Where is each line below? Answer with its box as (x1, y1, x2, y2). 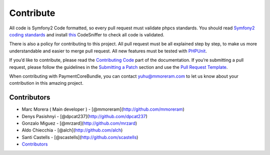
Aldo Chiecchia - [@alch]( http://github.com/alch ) (21, 127, 123, 133)
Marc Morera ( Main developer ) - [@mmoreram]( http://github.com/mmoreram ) (21, 106, 184, 112)
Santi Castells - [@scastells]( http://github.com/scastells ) (21, 134, 138, 140)
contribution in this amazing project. (9, 80, 83, 86)
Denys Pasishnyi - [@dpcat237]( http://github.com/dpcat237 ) (21, 113, 147, 119)
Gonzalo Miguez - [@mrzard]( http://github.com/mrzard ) (21, 120, 137, 126)
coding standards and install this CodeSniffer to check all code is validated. (9, 31, 164, 37)
